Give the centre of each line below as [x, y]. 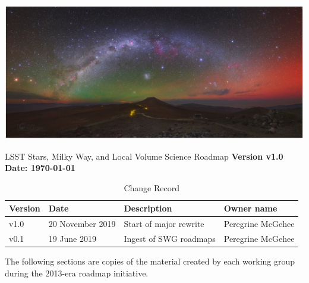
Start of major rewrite [164, 224]
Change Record [152, 187]
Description [148, 208]
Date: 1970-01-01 [40, 168]
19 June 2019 [72, 238]
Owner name [250, 208]
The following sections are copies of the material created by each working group [150, 261]
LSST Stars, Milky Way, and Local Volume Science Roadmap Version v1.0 [144, 156]
